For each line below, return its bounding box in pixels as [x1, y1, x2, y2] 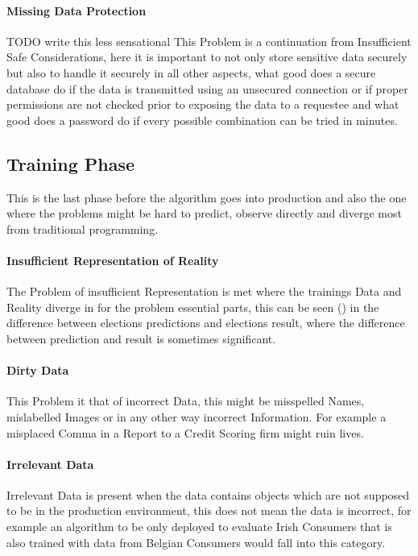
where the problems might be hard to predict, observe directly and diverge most [6, 205, 402, 222]
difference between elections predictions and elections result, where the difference [6, 314, 405, 331]
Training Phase [6, 151, 135, 176]
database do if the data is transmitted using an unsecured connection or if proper [6, 80, 408, 97]
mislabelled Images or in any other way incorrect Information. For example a [6, 408, 387, 425]
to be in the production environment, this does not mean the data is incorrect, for [6, 502, 412, 519]
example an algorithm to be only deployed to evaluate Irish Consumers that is [6, 518, 392, 535]
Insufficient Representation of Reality [6, 251, 219, 268]
